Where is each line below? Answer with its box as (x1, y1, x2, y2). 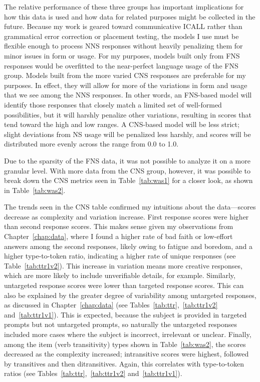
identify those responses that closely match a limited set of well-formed (4, 99, 222, 109)
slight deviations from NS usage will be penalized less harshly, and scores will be (4, 128, 251, 139)
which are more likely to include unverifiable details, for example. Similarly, (4, 270, 235, 280)
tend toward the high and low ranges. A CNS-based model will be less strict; (4, 119, 239, 129)
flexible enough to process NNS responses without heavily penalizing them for (4, 40, 243, 51)
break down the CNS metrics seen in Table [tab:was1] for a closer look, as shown (4, 175, 253, 185)
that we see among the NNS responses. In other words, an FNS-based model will (4, 89, 252, 100)
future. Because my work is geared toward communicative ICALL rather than (4, 21, 242, 31)
